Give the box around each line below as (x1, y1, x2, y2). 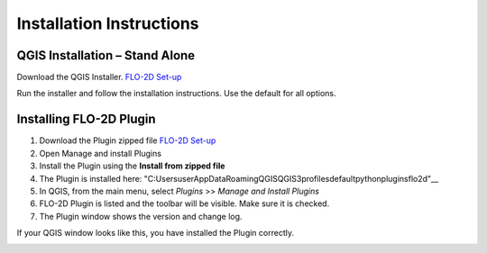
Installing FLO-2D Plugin (16, 112, 157, 127)
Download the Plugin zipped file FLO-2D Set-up (39, 135, 216, 146)
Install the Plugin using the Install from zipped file (39, 160, 225, 171)
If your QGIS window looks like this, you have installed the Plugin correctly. (16, 228, 295, 239)
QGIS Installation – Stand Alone (16, 48, 196, 63)
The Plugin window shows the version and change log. (39, 211, 243, 221)
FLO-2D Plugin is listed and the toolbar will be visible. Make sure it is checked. (39, 198, 330, 209)
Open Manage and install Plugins (39, 148, 162, 158)
